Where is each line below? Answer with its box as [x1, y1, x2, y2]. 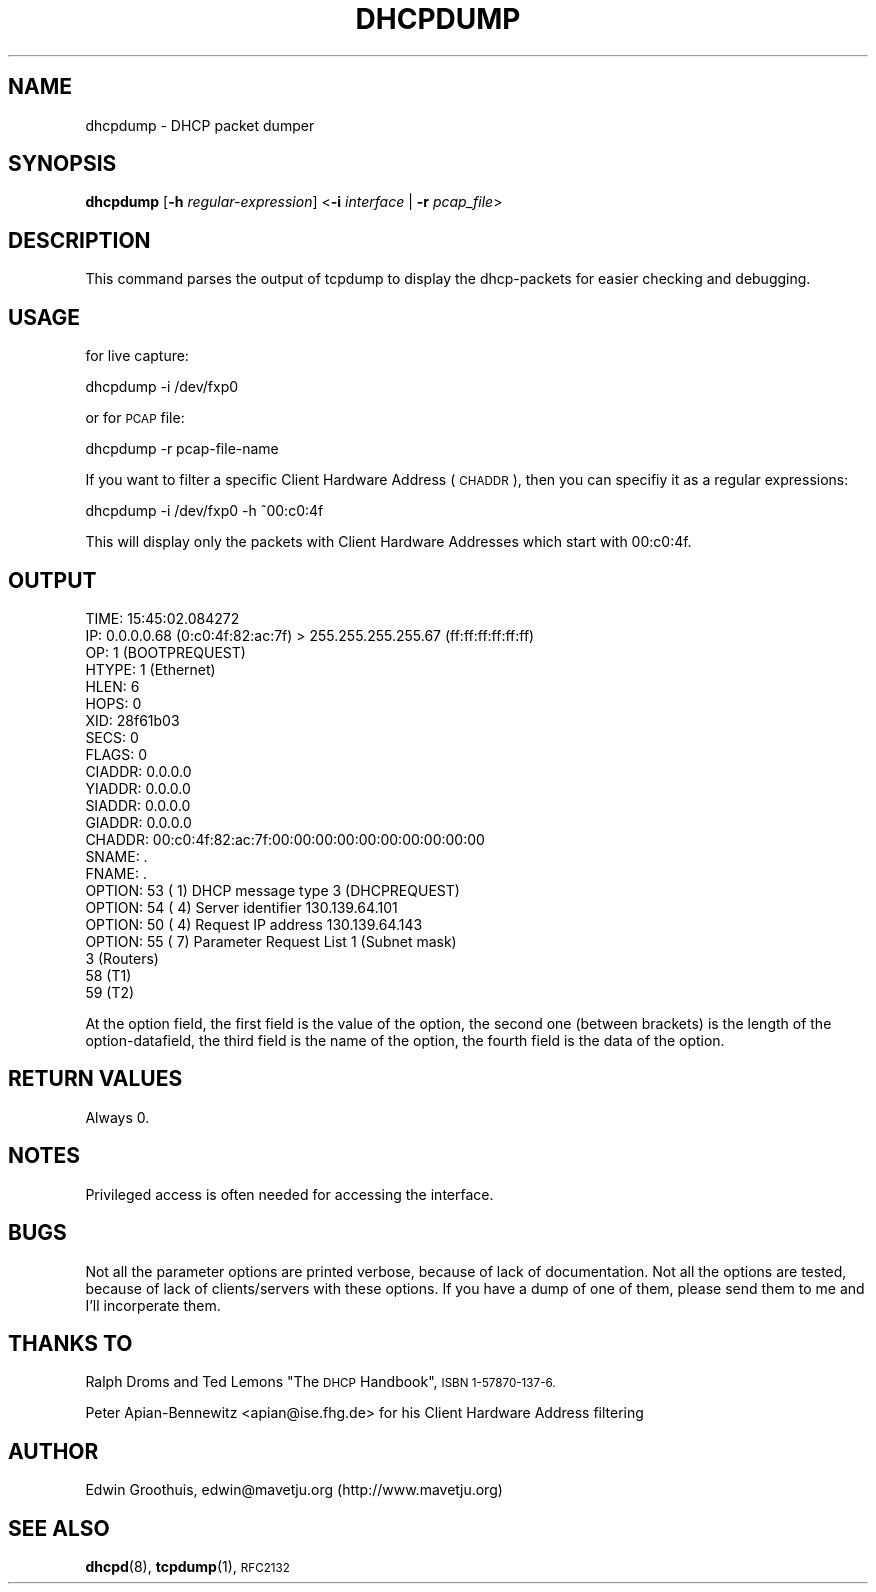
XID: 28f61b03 [85, 711, 180, 729]
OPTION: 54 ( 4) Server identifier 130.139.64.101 [85, 898, 398, 916]
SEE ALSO [8, 1515, 110, 1541]
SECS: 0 [85, 728, 139, 746]
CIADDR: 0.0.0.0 [85, 762, 192, 780]
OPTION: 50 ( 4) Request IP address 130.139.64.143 [85, 915, 423, 933]
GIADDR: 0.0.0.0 [85, 813, 192, 831]
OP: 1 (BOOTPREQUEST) [85, 643, 246, 661]
